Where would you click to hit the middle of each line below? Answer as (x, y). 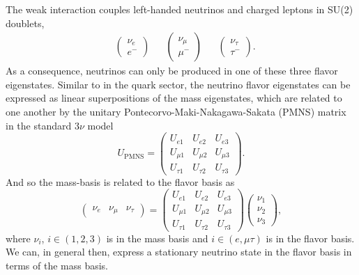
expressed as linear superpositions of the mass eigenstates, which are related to (174, 98)
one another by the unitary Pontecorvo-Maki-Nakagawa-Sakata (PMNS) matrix (176, 111)
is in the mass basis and (157, 238)
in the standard (39, 125)
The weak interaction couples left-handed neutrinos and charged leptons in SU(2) (179, 9)
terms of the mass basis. (57, 266)
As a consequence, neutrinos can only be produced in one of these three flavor (172, 71)
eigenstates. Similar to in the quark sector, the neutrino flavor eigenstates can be (178, 84)
